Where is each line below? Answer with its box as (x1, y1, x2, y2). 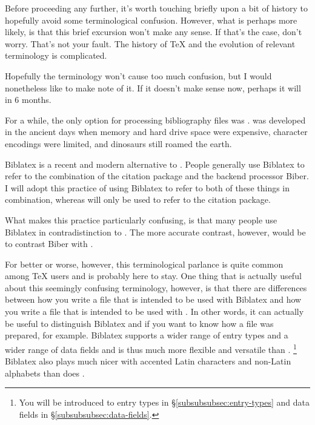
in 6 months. (5, 93, 51, 106)
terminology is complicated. (5, 49, 107, 62)
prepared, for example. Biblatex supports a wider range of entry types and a (5, 329, 288, 341)
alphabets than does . (5, 366, 85, 379)
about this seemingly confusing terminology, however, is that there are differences (5, 281, 307, 294)
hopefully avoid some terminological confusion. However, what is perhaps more (5, 13, 297, 26)
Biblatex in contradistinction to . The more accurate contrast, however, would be (5, 225, 306, 238)
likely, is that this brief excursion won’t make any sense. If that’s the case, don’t (5, 25, 302, 38)
